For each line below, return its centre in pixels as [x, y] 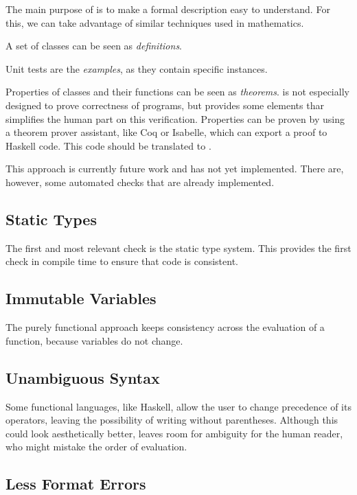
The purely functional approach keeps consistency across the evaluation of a [165, 327]
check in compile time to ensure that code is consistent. [122, 261]
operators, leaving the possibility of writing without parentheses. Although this [172, 420]
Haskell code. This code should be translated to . [108, 145]
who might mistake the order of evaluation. [96, 447]
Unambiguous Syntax [83, 377]
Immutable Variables [81, 298]
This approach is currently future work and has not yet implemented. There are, [175, 169]
